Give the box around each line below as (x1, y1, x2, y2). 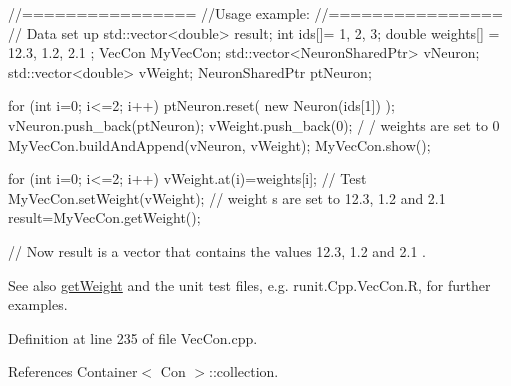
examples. (8, 294, 68, 315)
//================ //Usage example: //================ (8, 3, 503, 23)
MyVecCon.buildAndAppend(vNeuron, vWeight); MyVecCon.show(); (8, 134, 431, 155)
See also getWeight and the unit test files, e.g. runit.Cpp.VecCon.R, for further (8, 274, 491, 295)
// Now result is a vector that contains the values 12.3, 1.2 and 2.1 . (8, 240, 427, 261)
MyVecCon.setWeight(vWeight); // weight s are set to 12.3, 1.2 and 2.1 (8, 187, 446, 208)
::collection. (208, 361, 279, 382)
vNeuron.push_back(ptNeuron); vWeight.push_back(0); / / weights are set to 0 (8, 114, 500, 135)
